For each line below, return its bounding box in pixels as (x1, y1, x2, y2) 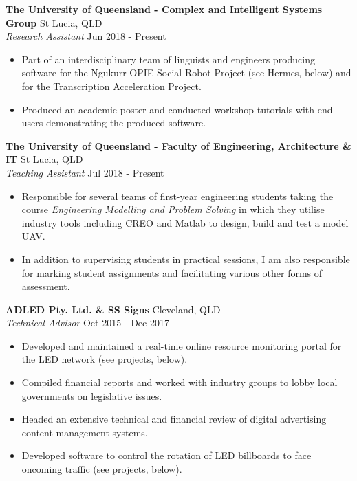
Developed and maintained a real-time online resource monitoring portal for (21, 338, 342, 353)
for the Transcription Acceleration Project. (21, 78, 202, 93)
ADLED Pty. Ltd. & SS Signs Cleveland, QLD (6, 302, 221, 316)
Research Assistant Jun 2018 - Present (6, 29, 166, 43)
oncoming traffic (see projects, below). (21, 462, 182, 476)
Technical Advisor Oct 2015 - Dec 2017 (6, 315, 169, 330)
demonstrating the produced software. (45, 115, 206, 130)
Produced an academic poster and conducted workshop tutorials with (21, 102, 315, 116)
